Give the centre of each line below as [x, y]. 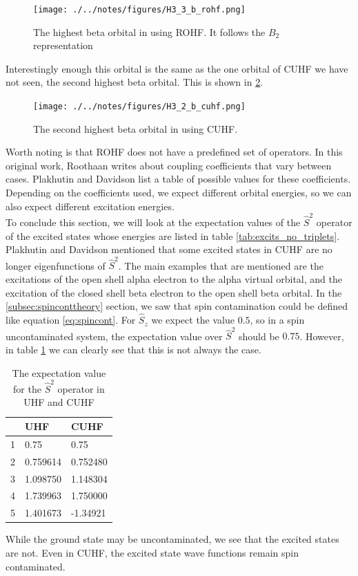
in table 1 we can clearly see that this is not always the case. [133, 349]
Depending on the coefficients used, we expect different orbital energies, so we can [179, 193]
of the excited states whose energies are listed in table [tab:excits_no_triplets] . [173, 235]
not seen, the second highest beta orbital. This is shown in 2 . [135, 82]
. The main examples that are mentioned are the [221, 265]
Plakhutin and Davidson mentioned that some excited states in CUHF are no [169, 249]
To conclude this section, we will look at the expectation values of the [153, 222]
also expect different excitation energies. [90, 206]
